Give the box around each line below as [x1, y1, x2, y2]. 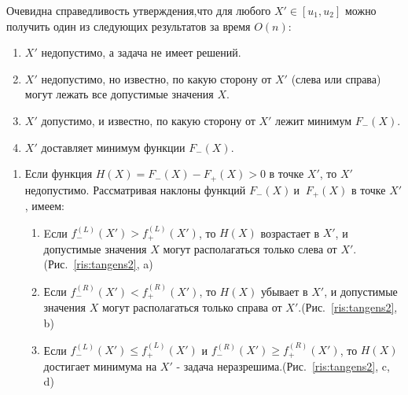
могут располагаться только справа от [101, 299, 282, 316]
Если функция [24, 165, 93, 182]
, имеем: [24, 197, 64, 214]
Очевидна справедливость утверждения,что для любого [6, 2, 271, 18]
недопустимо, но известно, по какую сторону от [41, 70, 272, 87]
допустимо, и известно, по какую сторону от [41, 112, 255, 128]
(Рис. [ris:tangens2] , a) [43, 256, 153, 272]
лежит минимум [275, 112, 352, 128]
